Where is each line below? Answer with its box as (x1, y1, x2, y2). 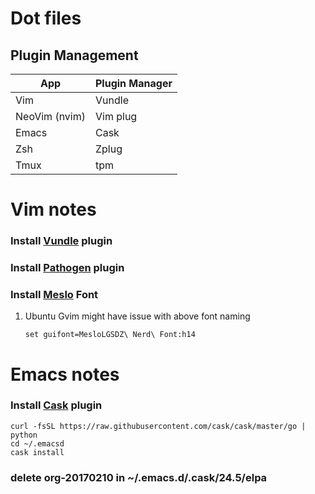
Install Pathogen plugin (10, 261, 125, 275)
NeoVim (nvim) (15, 110, 86, 123)
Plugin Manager (95, 77, 173, 90)
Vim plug (95, 110, 138, 123)
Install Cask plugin (10, 398, 103, 412)
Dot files (10, 7, 82, 30)
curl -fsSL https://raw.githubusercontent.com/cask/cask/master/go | (10, 421, 307, 431)
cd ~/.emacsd (10, 438, 65, 449)
